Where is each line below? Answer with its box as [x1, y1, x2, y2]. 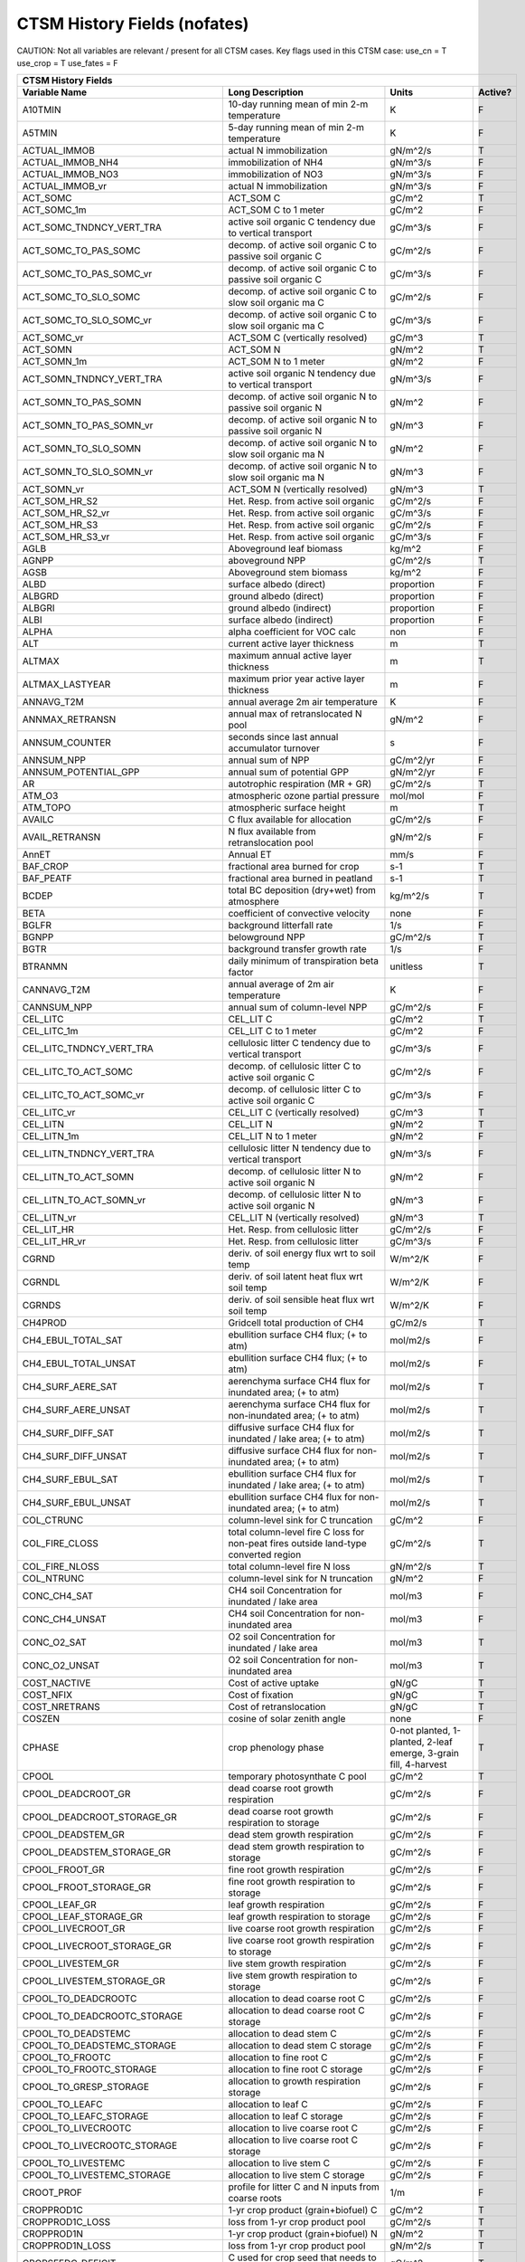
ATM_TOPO [22, 802, 71, 814]
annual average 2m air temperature [228, 696, 379, 708]
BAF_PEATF [22, 872, 72, 885]
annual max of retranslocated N [228, 708, 362, 720]
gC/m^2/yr [389, 754, 436, 766]
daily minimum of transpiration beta [228, 955, 380, 967]
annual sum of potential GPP [228, 765, 350, 778]
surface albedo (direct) [228, 578, 326, 591]
